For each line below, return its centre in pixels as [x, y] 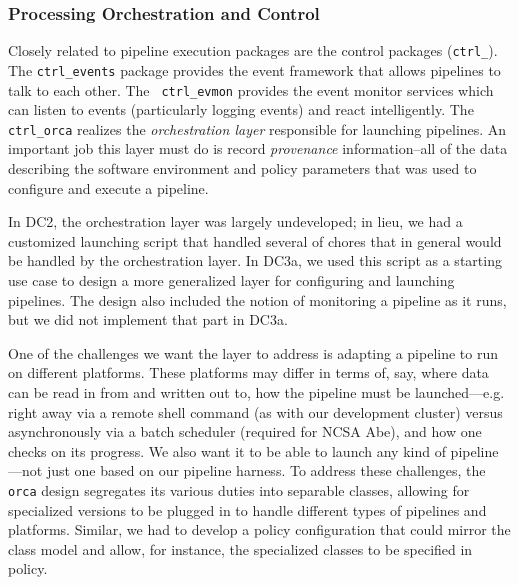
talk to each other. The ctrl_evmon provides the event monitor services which [251, 89]
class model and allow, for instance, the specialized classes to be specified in [240, 548]
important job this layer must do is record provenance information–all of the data [258, 148]
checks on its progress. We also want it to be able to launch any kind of [227, 450]
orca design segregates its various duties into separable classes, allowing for [239, 489]
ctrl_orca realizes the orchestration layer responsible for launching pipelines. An [257, 128]
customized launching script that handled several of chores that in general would [255, 240]
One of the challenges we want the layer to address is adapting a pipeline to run [253, 352]
